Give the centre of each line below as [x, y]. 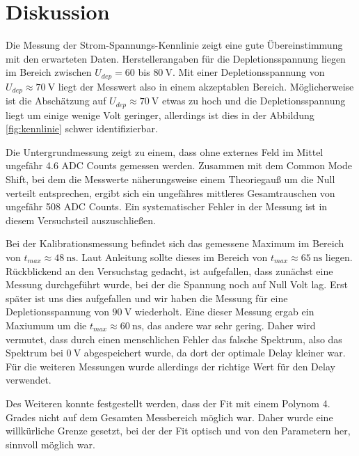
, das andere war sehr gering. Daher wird [229, 325]
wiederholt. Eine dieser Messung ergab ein [224, 312]
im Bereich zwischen [49, 72]
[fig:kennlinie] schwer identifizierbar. [82, 128]
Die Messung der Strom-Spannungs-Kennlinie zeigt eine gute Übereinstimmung [174, 45]
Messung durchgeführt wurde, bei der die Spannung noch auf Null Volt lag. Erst [177, 284]
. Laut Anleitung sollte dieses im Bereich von [171, 257]
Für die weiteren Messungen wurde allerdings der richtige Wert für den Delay [170, 366]
